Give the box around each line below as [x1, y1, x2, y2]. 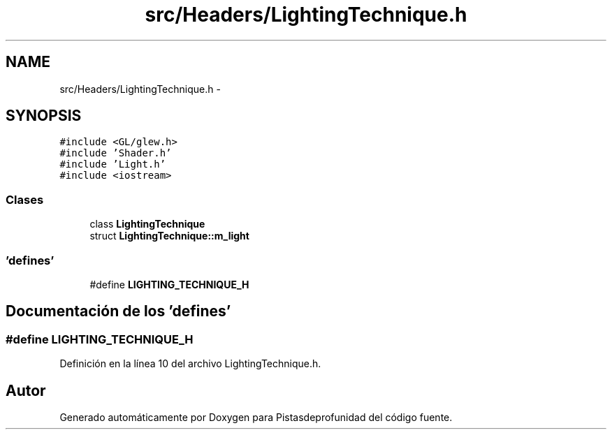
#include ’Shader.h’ [59, 147, 172, 159]
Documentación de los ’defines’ [6, 302, 231, 320]
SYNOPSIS [6, 107, 82, 125]
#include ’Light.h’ [59, 158, 166, 170]
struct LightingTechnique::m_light [89, 230, 249, 242]
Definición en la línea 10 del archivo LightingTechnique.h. [59, 357, 321, 370]
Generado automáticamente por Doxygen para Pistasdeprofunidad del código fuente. [59, 411, 453, 423]
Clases [6, 192, 44, 207]
